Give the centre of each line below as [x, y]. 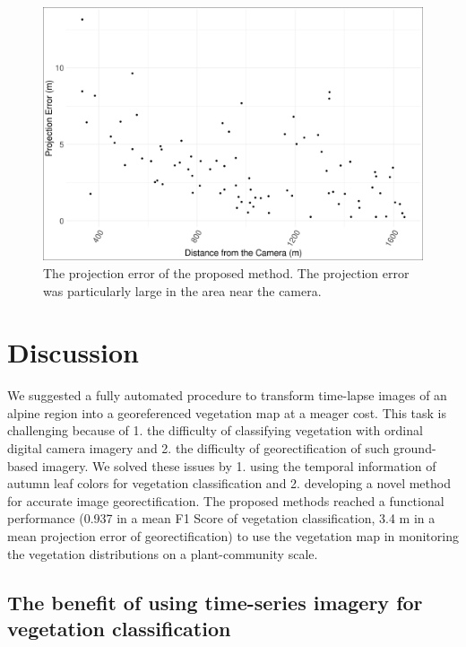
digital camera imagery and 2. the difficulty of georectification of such [198, 448]
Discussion [73, 352]
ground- [415, 448]
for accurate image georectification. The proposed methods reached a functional [226, 500]
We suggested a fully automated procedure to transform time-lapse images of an [227, 395]
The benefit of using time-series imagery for [215, 602]
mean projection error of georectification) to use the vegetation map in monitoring [233, 536]
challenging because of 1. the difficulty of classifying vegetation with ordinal [215, 430]
